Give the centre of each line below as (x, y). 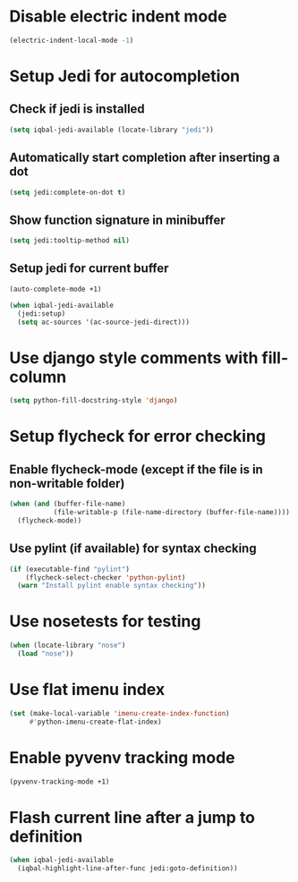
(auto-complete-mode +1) (55, 289)
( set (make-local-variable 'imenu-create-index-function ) (119, 713)
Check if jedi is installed (77, 109)
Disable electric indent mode (118, 17)
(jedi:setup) (42, 314)
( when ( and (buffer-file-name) (68, 504)
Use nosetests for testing (105, 621)
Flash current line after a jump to (132, 817)
